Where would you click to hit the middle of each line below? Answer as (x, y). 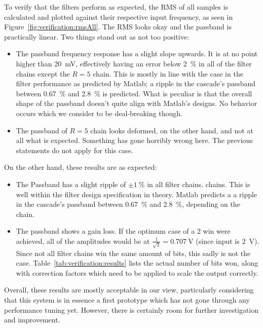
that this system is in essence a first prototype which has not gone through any (127, 299)
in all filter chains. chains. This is (199, 184)
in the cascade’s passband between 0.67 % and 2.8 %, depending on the (128, 204)
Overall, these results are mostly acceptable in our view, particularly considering (129, 290)
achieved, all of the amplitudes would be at (83, 241)
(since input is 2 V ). (228, 241)
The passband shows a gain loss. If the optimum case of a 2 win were (123, 231)
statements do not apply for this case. (74, 150)
